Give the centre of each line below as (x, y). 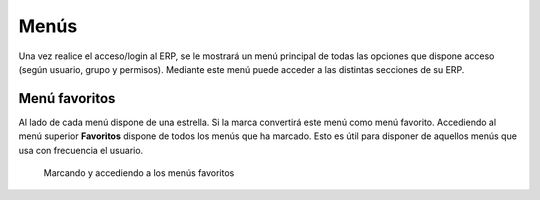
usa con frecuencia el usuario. (81, 150)
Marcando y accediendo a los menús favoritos (139, 173)
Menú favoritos (67, 98)
